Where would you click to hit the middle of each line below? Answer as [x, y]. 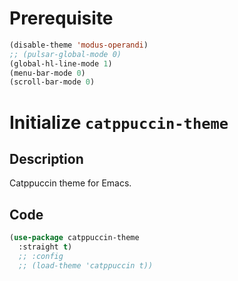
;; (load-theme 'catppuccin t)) [86, 265]
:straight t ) [45, 247]
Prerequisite [61, 18]
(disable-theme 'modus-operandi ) [79, 45]
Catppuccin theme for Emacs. [70, 183]
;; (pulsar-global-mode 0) [65, 54]
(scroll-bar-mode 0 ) [52, 82]
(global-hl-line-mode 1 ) [61, 63]
